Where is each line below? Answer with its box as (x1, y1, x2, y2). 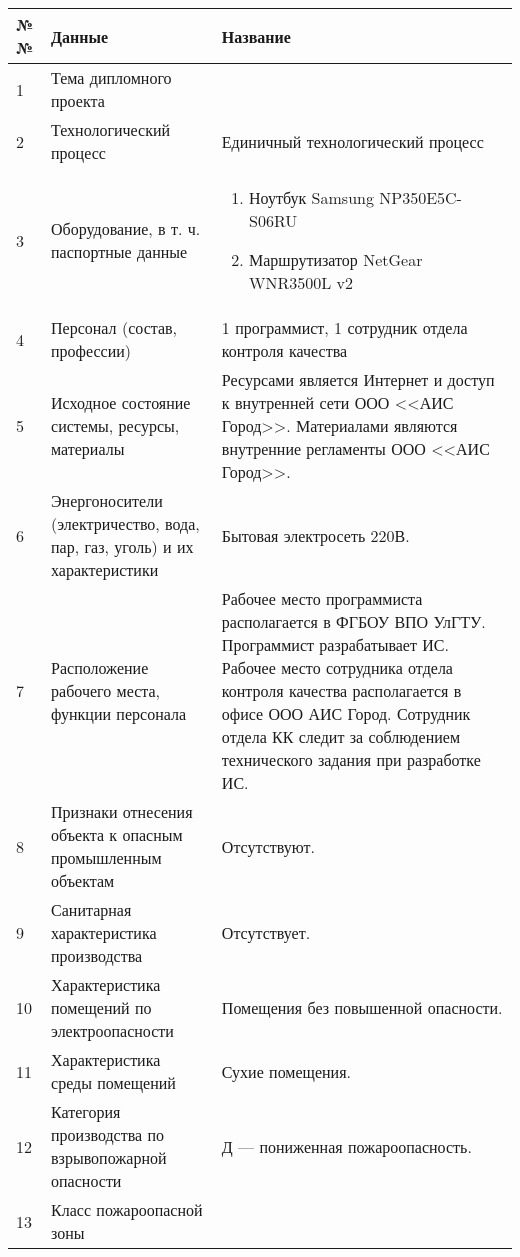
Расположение (51, 656, 149, 679)
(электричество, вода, (51, 512, 200, 535)
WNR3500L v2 (249, 271, 354, 294)
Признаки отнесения (51, 800, 193, 823)
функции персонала (51, 702, 187, 725)
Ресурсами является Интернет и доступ (221, 368, 495, 391)
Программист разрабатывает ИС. (221, 633, 449, 656)
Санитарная (51, 898, 132, 921)
